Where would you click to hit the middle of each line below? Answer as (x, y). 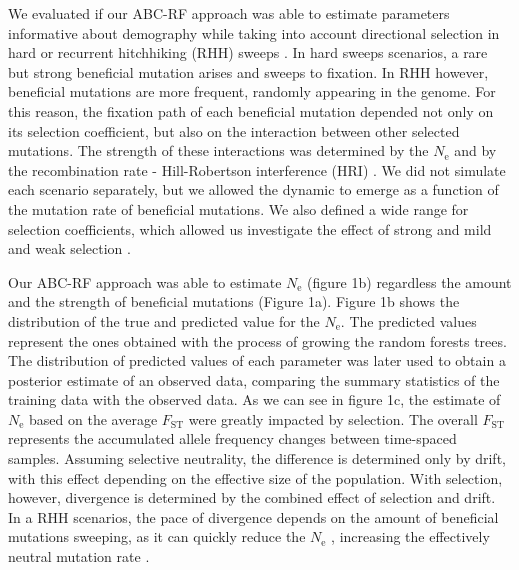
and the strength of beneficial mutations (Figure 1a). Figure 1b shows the (234, 301)
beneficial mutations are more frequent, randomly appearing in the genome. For (252, 91)
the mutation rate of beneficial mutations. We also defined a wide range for (238, 208)
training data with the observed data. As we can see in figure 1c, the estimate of (254, 399)
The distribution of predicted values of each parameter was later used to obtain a (257, 360)
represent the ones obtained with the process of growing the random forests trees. (257, 340)
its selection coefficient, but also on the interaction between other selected (234, 130)
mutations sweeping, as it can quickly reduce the (157, 536)
